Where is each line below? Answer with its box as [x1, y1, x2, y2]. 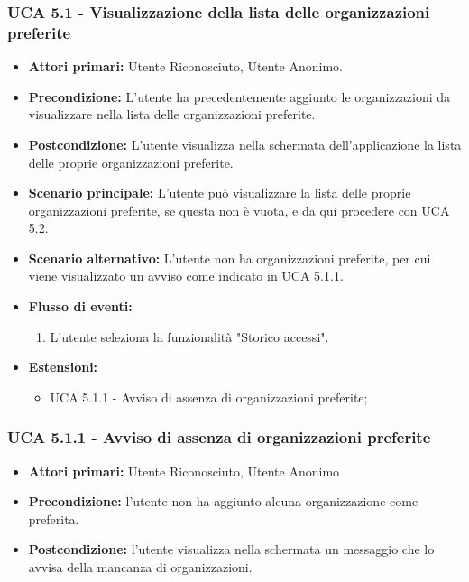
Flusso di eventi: [28, 297, 133, 316]
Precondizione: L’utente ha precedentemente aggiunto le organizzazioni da [28, 87, 451, 106]
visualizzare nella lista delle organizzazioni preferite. [28, 105, 316, 124]
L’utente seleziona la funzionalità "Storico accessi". [50, 327, 329, 346]
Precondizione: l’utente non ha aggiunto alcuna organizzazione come [28, 492, 418, 511]
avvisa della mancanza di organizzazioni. [28, 558, 253, 577]
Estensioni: [28, 357, 98, 376]
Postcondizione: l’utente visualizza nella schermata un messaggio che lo [28, 540, 435, 559]
